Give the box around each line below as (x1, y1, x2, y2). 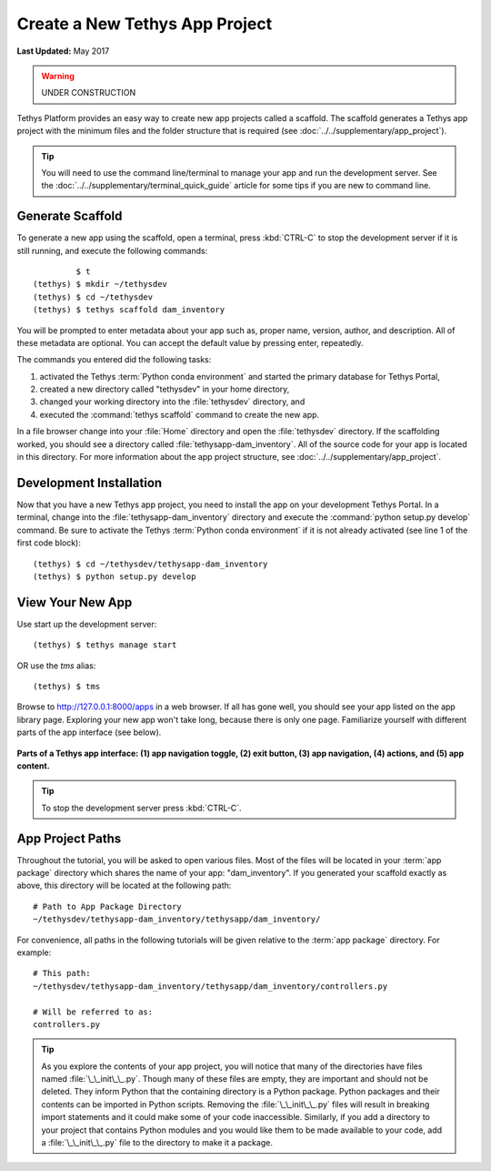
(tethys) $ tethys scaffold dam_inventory (33, 305, 225, 315)
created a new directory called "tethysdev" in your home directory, (39, 383, 290, 395)
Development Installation (16, 474, 163, 491)
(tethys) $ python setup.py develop (33, 571, 196, 582)
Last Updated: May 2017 (16, 46, 110, 56)
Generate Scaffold (16, 209, 123, 224)
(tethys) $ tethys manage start (33, 640, 177, 650)
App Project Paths (16, 830, 122, 846)
